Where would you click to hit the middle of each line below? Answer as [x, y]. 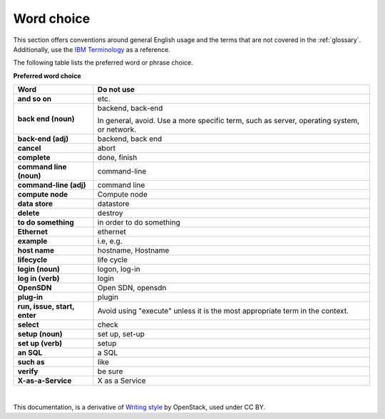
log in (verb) [38, 279]
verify [28, 371]
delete [29, 213]
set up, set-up [121, 334]
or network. [117, 129]
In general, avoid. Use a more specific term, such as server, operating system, [229, 121]
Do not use [116, 90]
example [32, 241]
